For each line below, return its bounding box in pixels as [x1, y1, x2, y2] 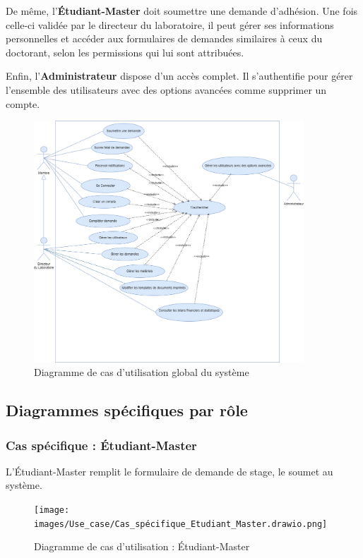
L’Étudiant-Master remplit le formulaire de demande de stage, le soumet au [6, 463, 333, 478]
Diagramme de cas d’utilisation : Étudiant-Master [34, 539, 250, 554]
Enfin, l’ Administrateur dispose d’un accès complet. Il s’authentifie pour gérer [6, 68, 353, 83]
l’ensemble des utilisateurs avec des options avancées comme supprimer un [6, 82, 327, 97]
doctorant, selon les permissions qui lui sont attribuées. [6, 44, 244, 59]
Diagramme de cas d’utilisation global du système [34, 365, 249, 380]
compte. [6, 96, 40, 111]
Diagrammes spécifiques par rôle [6, 399, 248, 421]
